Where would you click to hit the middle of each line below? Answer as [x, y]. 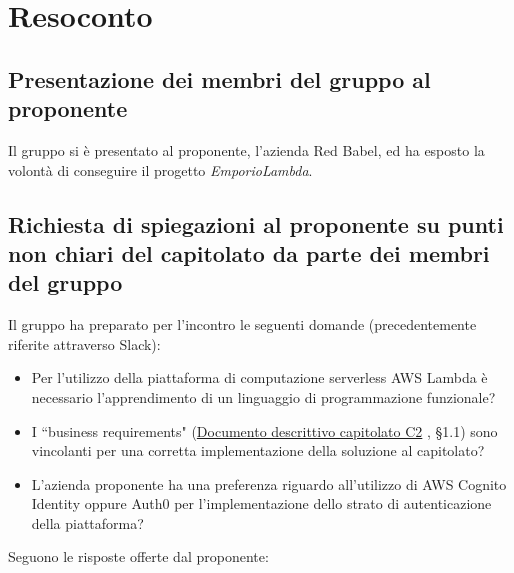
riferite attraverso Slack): [84, 343]
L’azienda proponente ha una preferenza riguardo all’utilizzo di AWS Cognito [269, 483]
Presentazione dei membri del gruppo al [219, 78]
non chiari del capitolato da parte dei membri [249, 252]
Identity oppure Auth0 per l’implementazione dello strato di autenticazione [261, 503]
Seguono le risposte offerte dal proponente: [138, 556]
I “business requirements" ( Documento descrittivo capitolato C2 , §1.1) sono [264, 430]
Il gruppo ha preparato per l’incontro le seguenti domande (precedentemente [242, 324]
